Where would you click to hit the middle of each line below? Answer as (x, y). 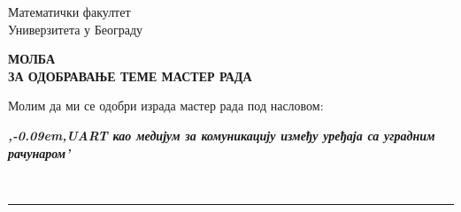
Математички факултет (69, 11)
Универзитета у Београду (76, 29)
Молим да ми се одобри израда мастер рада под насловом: (166, 106)
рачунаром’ (39, 152)
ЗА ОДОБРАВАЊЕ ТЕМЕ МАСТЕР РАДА (130, 76)
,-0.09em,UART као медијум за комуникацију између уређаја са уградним (222, 135)
